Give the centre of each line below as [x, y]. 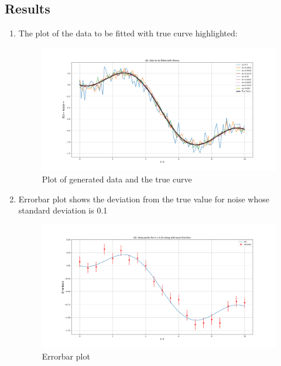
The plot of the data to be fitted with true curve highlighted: [128, 33]
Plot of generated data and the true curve [117, 179]
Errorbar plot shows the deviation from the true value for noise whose [144, 199]
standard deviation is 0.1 [63, 210]
